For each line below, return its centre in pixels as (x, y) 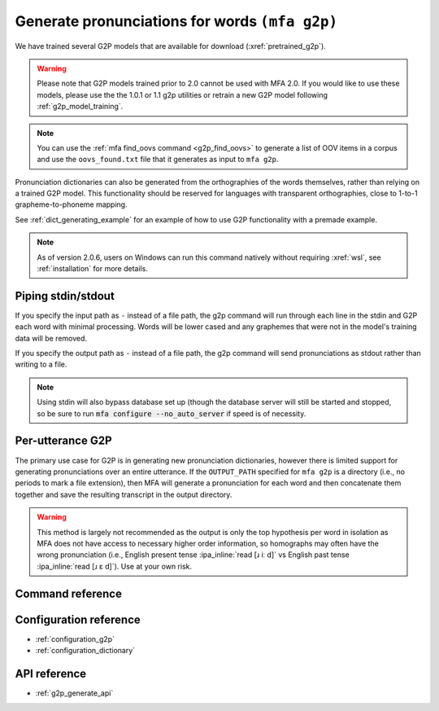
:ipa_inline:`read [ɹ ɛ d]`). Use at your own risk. (115, 566)
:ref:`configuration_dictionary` (85, 650)
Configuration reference (78, 619)
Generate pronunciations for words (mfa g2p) (176, 21)
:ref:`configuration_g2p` (75, 639)
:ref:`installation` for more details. (92, 269)
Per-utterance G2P (64, 441)
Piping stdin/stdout (65, 296)
